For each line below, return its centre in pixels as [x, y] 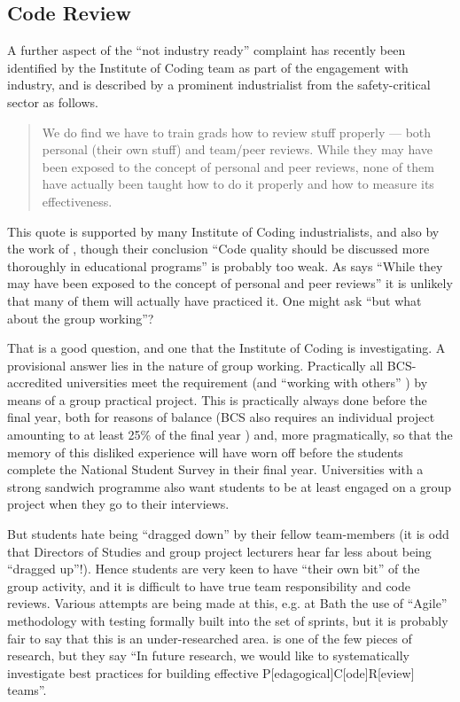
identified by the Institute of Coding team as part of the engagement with [208, 67]
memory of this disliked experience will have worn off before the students [205, 452]
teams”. [27, 690]
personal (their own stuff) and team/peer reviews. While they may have [237, 149]
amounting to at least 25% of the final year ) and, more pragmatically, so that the [230, 435]
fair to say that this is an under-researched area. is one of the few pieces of [210, 638]
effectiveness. [77, 201]
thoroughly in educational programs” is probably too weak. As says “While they [225, 265]
